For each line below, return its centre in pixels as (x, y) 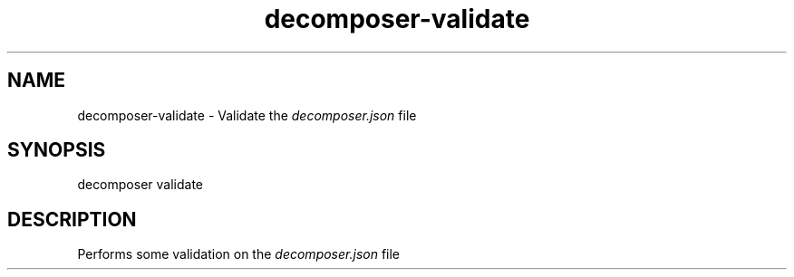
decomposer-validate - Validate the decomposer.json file (247, 115)
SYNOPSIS (57, 150)
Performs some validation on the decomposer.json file (239, 254)
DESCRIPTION (72, 219)
